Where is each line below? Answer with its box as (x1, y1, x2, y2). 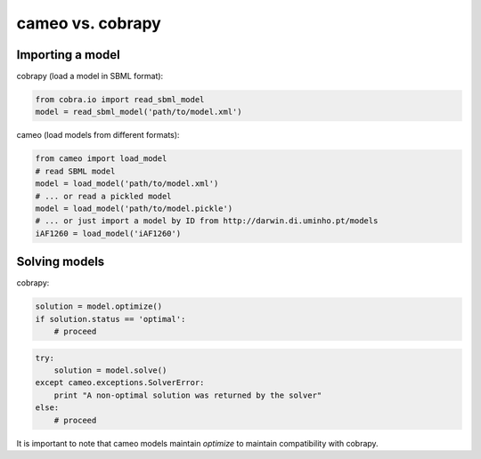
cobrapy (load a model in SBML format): (16, 71, 164, 82)
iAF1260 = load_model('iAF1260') (35, 228, 182, 238)
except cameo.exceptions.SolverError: (35, 378, 205, 388)
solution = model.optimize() (35, 302, 163, 311)
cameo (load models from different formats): (16, 130, 180, 141)
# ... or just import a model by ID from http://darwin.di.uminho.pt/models (35, 216, 379, 226)
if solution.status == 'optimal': (35, 314, 186, 324)
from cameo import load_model (35, 154, 167, 164)
